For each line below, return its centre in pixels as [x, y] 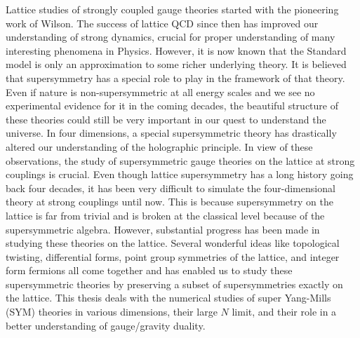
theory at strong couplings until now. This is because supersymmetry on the [169, 202]
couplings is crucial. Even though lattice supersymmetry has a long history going [180, 174]
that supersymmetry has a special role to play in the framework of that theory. [175, 77]
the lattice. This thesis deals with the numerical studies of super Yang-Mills [168, 298]
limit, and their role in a [284, 312]
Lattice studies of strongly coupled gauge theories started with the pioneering [172, 9]
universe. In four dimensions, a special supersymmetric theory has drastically [171, 133]
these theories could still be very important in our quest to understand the [166, 119]
